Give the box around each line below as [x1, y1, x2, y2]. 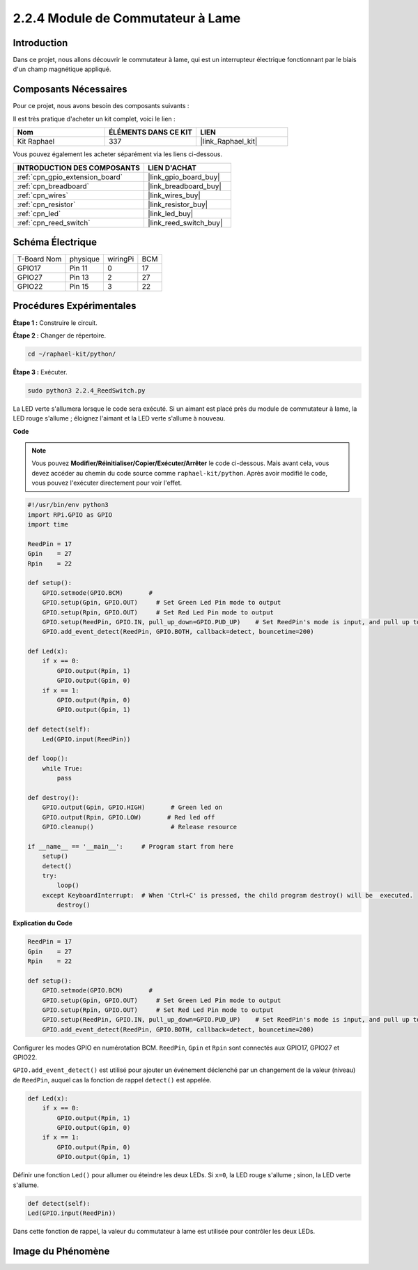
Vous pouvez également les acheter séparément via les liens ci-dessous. [13, 150, 223, 158]
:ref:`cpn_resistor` [17, 199, 76, 209]
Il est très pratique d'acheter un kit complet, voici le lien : [13, 114, 176, 123]
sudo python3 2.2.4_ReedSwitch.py [27, 386, 146, 394]
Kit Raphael [17, 137, 55, 146]
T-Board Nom [17, 255, 62, 264]
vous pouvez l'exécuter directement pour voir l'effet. [31, 478, 183, 487]
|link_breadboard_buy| [147, 181, 222, 191]
